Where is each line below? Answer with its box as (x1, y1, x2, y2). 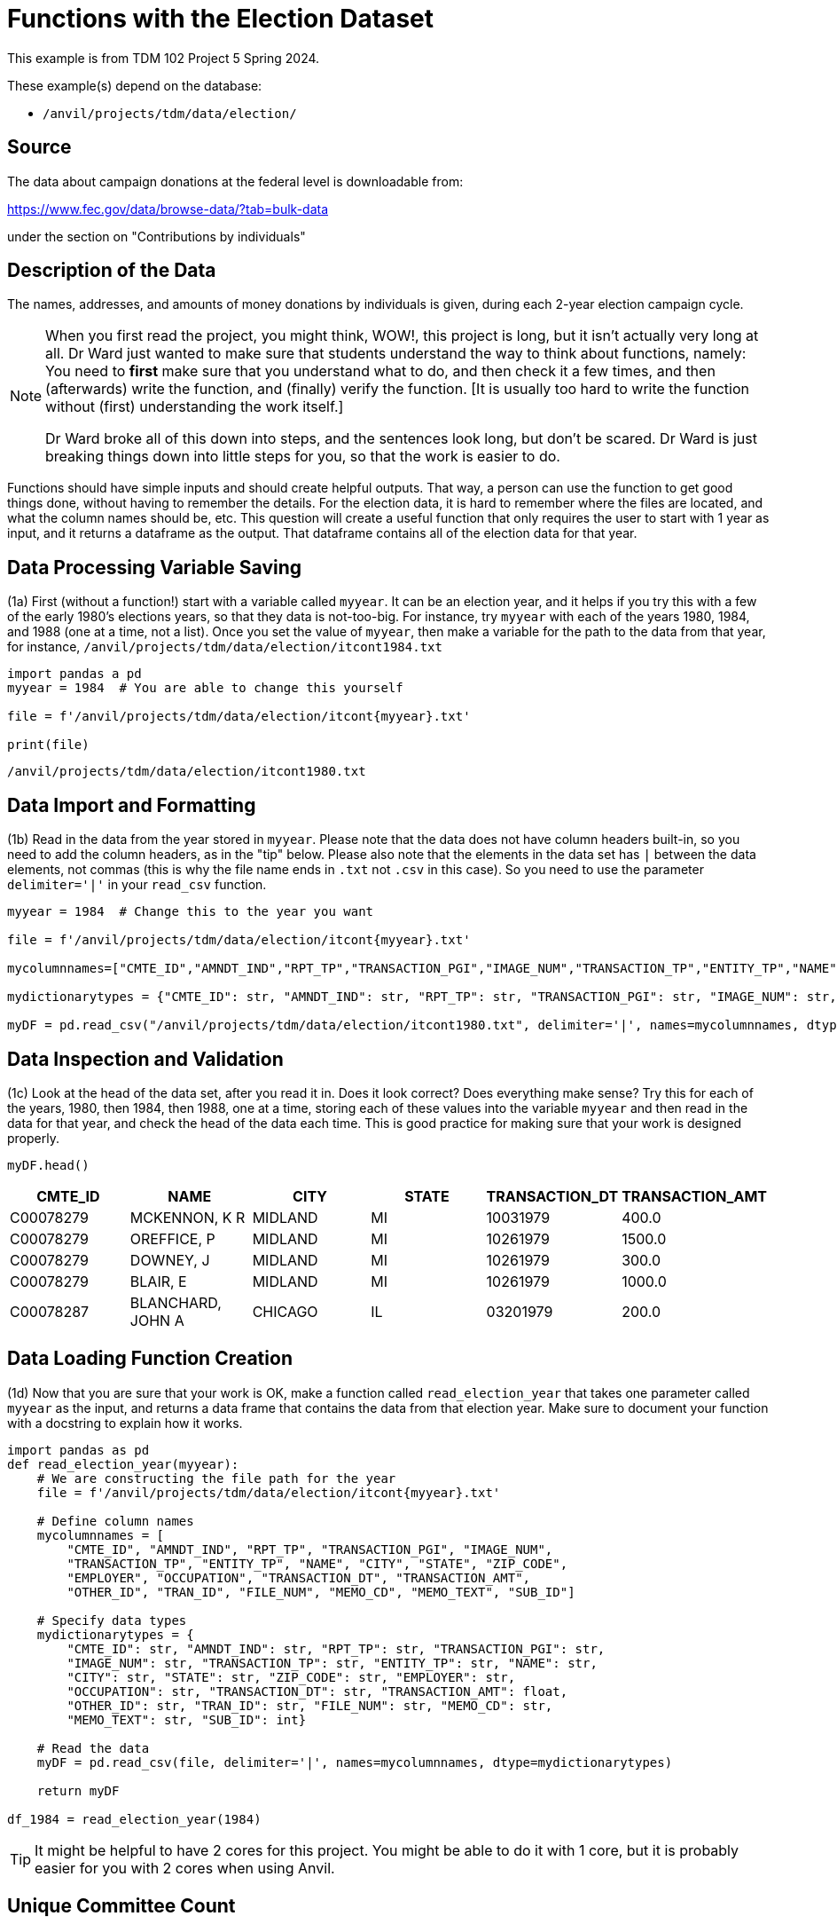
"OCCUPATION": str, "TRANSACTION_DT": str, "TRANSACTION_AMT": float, (66, 1683, 568, 1699)
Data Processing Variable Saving (7, 556, 302, 579)
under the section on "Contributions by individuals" (7, 228, 306, 244)
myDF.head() (7, 1157, 90, 1172)
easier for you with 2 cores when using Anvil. (35, 1858, 335, 1877)
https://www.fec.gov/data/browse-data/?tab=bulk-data (7, 201, 329, 217)
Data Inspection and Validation (7, 1047, 284, 1070)
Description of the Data (7, 259, 216, 282)
